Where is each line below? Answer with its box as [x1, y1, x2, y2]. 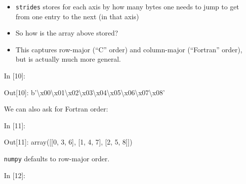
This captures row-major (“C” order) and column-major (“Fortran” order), [15, 44, 243, 54]
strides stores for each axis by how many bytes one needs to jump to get [15, 1, 240, 11]
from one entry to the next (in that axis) [15, 11, 139, 21]
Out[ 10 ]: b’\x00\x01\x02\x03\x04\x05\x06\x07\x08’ [4, 87, 165, 97]
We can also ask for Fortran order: [4, 104, 108, 114]
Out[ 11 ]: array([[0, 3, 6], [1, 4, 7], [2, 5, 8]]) [4, 137, 132, 147]
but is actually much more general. [15, 54, 121, 64]
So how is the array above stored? [15, 28, 118, 38]
